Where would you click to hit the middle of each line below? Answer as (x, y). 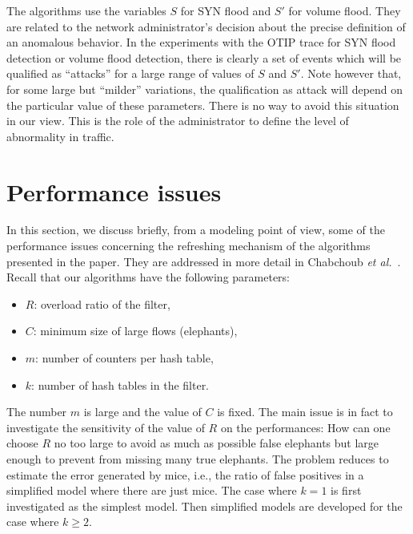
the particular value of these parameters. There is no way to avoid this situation (203, 105)
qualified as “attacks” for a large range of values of (130, 73)
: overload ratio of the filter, (102, 303)
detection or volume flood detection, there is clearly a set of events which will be (204, 57)
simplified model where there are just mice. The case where (152, 490)
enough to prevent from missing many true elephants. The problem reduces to (198, 459)
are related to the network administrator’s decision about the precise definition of (206, 26)
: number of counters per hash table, (124, 358)
